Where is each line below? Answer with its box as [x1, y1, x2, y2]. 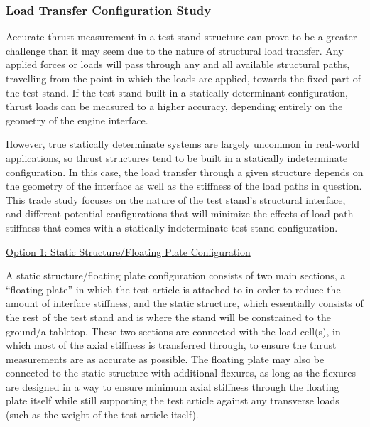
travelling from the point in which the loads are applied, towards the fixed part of [6, 71, 361, 85]
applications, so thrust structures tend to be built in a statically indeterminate [6, 150, 348, 165]
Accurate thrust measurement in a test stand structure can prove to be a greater [6, 29, 357, 44]
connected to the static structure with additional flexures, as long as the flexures [6, 365, 356, 380]
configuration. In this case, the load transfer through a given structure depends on [6, 164, 364, 179]
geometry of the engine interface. [6, 112, 148, 127]
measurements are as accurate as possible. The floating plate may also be [6, 351, 325, 366]
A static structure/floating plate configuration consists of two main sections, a [6, 268, 346, 283]
